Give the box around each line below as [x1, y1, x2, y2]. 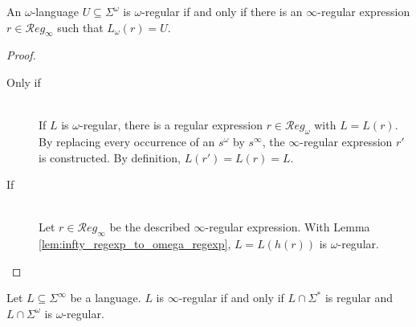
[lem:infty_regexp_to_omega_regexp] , [39, 235, 231, 252]
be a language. [70, 289, 141, 306]
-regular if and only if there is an [141, 3, 303, 19]
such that [57, 18, 104, 35]
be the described [109, 219, 190, 235]
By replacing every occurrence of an [39, 133, 215, 149]
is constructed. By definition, [39, 149, 181, 166]
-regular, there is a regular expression [80, 116, 263, 133]
